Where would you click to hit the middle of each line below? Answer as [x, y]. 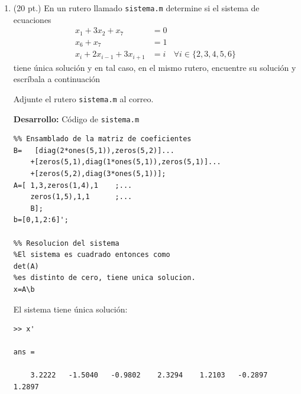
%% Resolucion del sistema [66, 243]
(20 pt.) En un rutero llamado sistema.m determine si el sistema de [136, 8]
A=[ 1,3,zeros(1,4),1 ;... [73, 185]
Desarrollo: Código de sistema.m [76, 118]
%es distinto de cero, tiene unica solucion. [104, 278]
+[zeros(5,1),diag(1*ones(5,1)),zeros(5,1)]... [126, 162]
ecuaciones [32, 19]
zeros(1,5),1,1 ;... [81, 197]
